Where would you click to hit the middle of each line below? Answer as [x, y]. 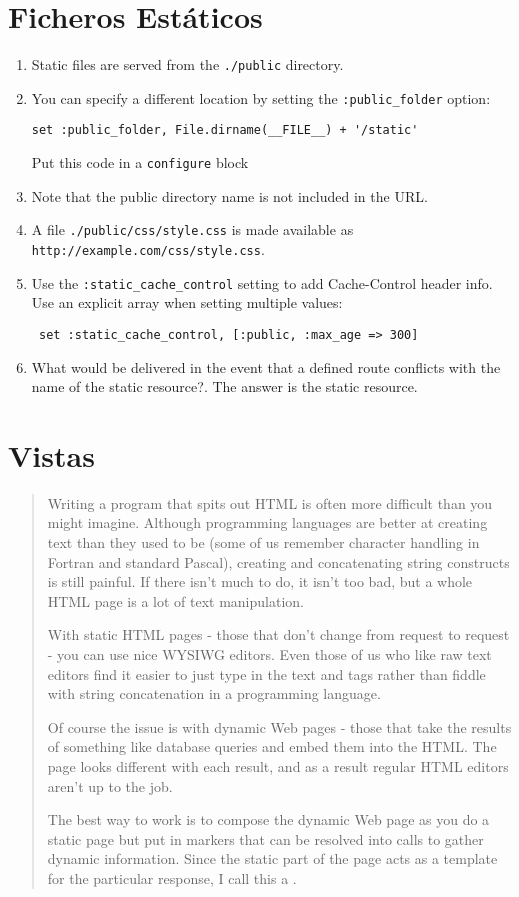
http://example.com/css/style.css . [148, 249]
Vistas [51, 454]
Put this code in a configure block [140, 162]
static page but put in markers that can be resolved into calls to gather [265, 838]
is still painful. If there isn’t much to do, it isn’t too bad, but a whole [260, 581]
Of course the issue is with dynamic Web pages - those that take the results [279, 726]
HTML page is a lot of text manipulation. [175, 600]
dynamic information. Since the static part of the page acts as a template [272, 858]
